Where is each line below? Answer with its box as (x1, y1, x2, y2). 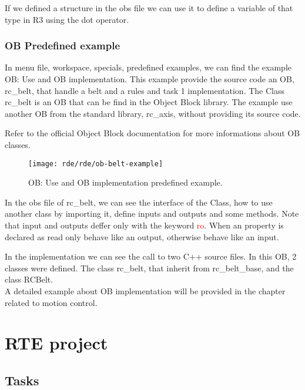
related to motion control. (5, 296, 98, 308)
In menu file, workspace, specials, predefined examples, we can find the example (5, 61, 292, 73)
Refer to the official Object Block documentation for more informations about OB (5, 127, 300, 139)
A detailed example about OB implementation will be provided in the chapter (5, 284, 286, 297)
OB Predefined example (5, 38, 120, 53)
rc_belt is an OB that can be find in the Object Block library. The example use (5, 96, 293, 108)
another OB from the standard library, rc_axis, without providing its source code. (5, 107, 301, 119)
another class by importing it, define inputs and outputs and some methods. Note (5, 207, 299, 220)
